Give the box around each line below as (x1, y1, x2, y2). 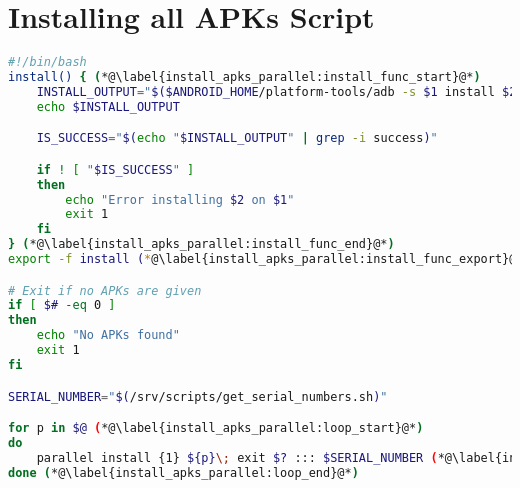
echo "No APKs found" (36, 328, 180, 343)
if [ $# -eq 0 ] (8, 298, 116, 313)
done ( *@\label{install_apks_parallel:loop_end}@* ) (8, 465, 359, 480)
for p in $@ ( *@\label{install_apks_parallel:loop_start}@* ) (8, 421, 424, 436)
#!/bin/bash (8, 55, 87, 70)
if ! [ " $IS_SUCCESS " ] (36, 162, 195, 177)
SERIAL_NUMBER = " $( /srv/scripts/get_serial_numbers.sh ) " (8, 389, 388, 404)
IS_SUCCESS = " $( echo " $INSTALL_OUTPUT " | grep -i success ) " (36, 131, 438, 146)
